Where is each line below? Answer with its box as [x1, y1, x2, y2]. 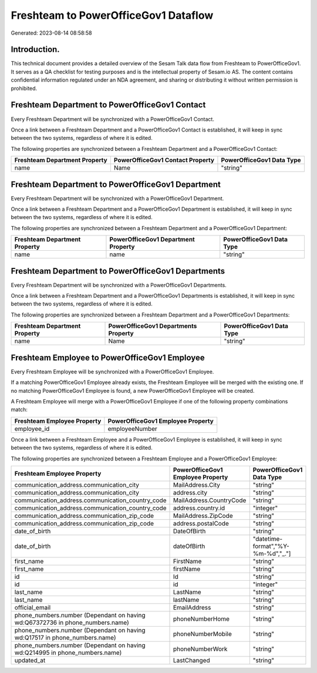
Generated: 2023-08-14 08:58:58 [11, 29, 92, 36]
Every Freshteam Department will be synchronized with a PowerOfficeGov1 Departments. [11, 281, 227, 288]
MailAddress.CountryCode [173, 496, 247, 504]
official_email [14, 603, 51, 611]
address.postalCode [173, 519, 229, 527]
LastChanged [173, 656, 211, 664]
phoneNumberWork [173, 645, 228, 653]
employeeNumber [107, 425, 158, 433]
